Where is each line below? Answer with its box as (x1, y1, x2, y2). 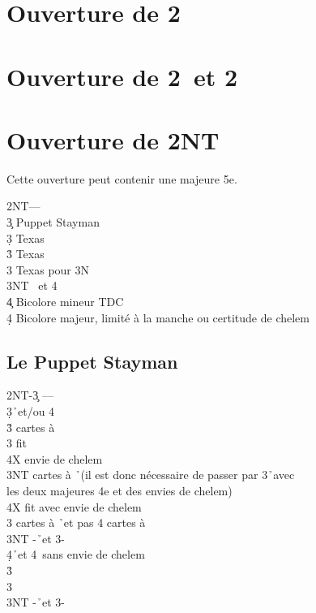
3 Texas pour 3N (6, 261, 90, 278)
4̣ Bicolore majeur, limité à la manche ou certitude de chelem (6, 309, 310, 326)
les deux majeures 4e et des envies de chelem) (6, 481, 233, 499)
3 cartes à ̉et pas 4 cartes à (6, 514, 146, 531)
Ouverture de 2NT (6, 123, 220, 156)
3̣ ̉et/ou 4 (6, 403, 55, 420)
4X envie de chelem (6, 450, 103, 467)
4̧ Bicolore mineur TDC (6, 293, 124, 310)
